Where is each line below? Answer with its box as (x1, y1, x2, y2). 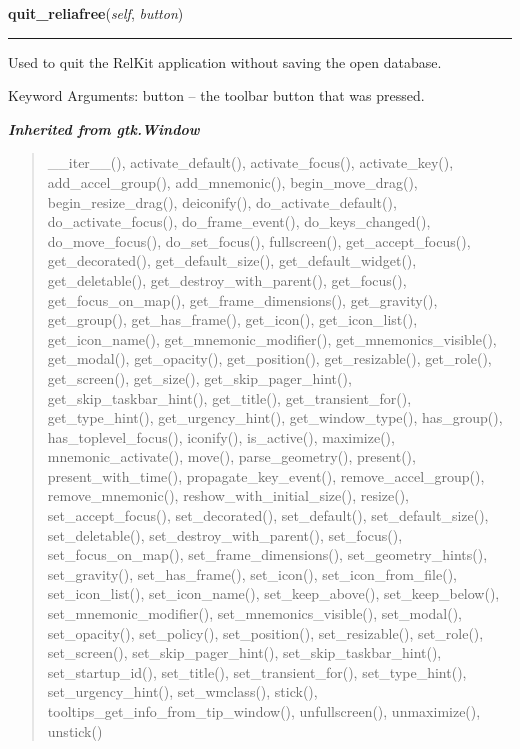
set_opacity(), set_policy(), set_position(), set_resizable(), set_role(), (47, 622, 484, 643)
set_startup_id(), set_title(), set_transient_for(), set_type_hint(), (47, 661, 467, 682)
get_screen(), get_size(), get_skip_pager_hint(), (47, 367, 352, 388)
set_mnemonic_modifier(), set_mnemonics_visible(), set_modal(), (47, 603, 462, 624)
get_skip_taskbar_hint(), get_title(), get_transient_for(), (47, 387, 412, 408)
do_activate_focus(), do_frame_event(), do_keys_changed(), (47, 211, 431, 232)
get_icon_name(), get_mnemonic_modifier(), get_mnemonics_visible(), (47, 328, 497, 349)
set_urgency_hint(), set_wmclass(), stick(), (47, 681, 318, 702)
